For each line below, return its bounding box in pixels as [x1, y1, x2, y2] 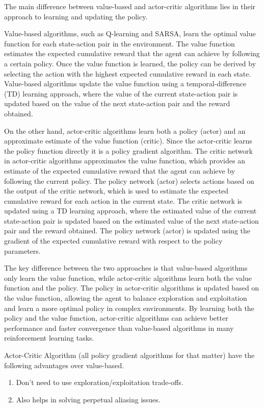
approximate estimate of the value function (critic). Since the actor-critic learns [4, 135, 252, 146]
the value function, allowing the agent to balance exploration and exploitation [4, 293, 247, 303]
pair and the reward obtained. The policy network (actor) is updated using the [4, 225, 250, 236]
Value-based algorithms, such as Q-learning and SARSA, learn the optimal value [4, 28, 256, 39]
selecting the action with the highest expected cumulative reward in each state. [4, 68, 251, 79]
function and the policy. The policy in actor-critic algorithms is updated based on [4, 282, 259, 293]
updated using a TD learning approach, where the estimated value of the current [4, 205, 257, 216]
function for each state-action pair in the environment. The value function [4, 38, 235, 49]
